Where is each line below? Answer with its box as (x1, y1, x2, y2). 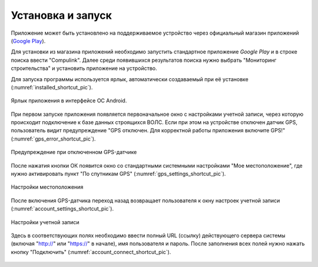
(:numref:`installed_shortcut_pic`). (11, 84, 93, 91)
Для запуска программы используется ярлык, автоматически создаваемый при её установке (11, 75, 249, 82)
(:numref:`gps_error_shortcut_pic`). (11, 135, 96, 142)
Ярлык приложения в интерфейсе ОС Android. (11, 97, 127, 104)
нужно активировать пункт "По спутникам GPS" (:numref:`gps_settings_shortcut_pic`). (11, 171, 226, 178)
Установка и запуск (11, 9, 112, 22)
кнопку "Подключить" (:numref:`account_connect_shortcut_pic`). (11, 248, 171, 255)
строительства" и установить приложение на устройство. (11, 65, 157, 72)
